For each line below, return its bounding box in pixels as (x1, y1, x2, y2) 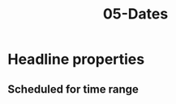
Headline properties (7, 50, 145, 69)
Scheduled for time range (7, 82, 140, 96)
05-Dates (102, 5, 169, 23)
